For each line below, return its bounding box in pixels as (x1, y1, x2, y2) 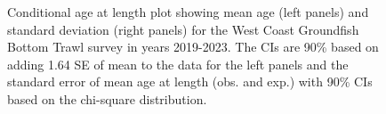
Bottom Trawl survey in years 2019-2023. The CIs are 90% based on (7, 37, 379, 56)
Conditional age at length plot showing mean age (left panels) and (7, 3, 369, 20)
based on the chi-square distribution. (7, 89, 207, 108)
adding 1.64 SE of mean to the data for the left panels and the (7, 54, 349, 73)
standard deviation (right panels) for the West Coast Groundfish (7, 20, 359, 38)
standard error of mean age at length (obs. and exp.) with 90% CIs (7, 72, 373, 91)
